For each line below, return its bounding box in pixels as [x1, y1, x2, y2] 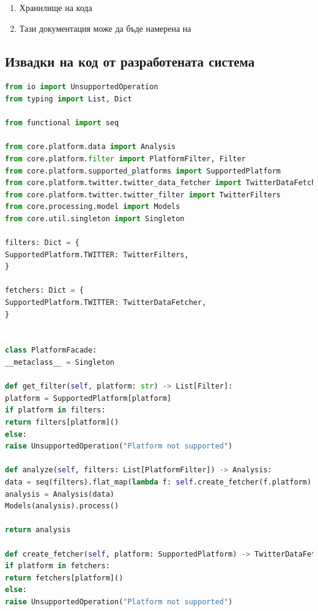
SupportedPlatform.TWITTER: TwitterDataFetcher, [5, 298, 207, 307]
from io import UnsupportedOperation [5, 82, 158, 92]
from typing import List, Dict [5, 94, 132, 103]
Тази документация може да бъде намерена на [19, 21, 191, 34]
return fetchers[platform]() [5, 573, 124, 582]
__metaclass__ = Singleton [5, 358, 114, 367]
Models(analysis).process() [5, 502, 119, 511]
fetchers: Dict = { [5, 286, 84, 295]
